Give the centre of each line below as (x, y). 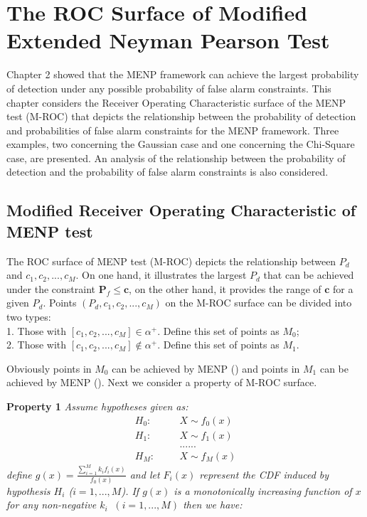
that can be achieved (309, 275)
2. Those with (37, 345)
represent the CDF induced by (264, 474)
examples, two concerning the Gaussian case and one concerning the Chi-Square (181, 144)
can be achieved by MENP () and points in (206, 368)
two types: (29, 317)
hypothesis (28, 490)
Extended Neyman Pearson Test (168, 40)
